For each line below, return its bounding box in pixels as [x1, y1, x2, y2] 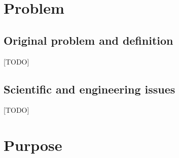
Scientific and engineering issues [4, 81, 175, 97]
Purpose [4, 135, 62, 155]
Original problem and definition [4, 32, 173, 48]
